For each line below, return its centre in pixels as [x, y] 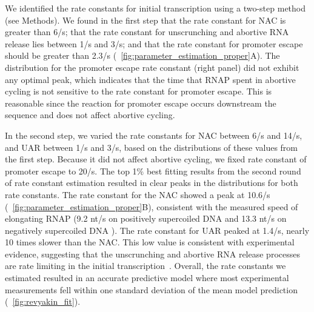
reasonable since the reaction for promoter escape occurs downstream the [141, 103]
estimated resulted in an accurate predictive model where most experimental [147, 278]
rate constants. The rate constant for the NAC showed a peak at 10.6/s [138, 194]
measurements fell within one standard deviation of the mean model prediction [151, 289]
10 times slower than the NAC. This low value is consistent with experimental [150, 242]
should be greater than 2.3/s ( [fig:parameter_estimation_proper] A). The [142, 55]
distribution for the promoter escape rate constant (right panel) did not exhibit [152, 67]
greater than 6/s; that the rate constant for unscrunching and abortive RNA [147, 32]
